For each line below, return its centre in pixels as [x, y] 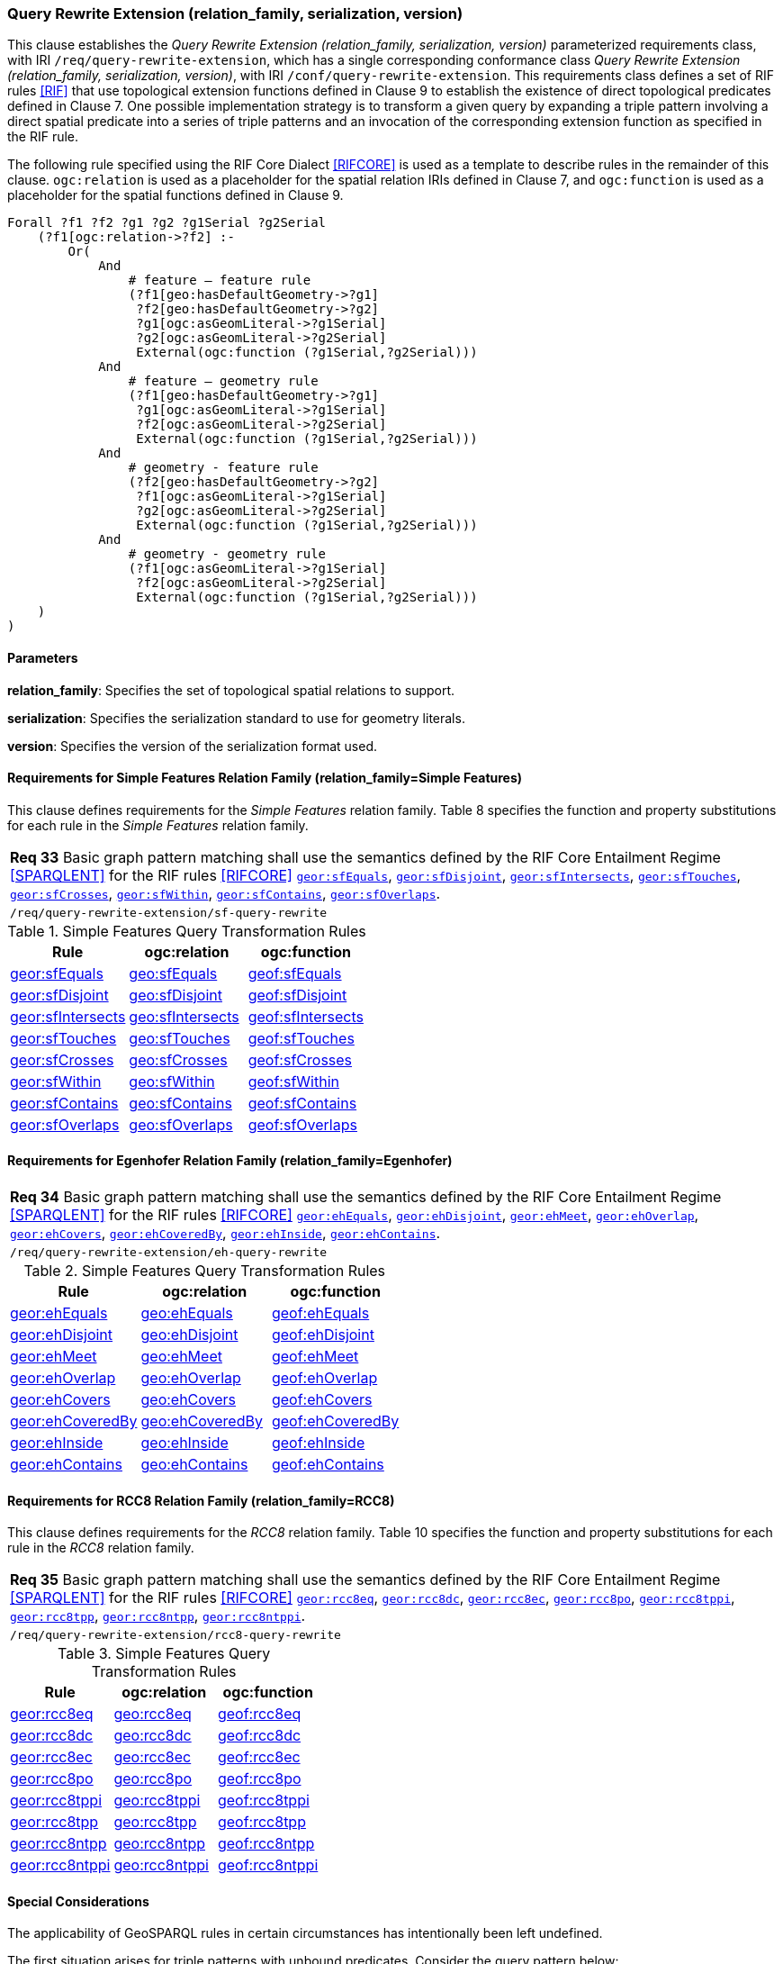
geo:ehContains [194, 1465]
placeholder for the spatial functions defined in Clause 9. [175, 195]
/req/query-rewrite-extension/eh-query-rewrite [169, 1253]
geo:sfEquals [173, 973]
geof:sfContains [302, 1103]
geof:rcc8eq [259, 1714]
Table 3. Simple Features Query [164, 1654]
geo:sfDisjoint [175, 995]
